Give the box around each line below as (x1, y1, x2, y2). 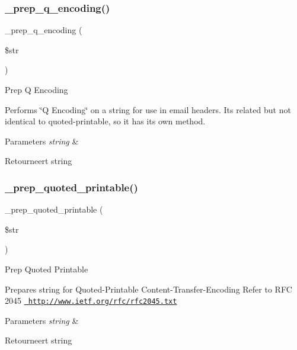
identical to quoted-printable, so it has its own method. (5, 115, 206, 127)
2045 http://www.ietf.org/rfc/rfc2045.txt (5, 294, 177, 307)
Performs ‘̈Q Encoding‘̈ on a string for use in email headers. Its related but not (5, 103, 291, 115)
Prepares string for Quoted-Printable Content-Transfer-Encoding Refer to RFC (5, 282, 292, 295)
